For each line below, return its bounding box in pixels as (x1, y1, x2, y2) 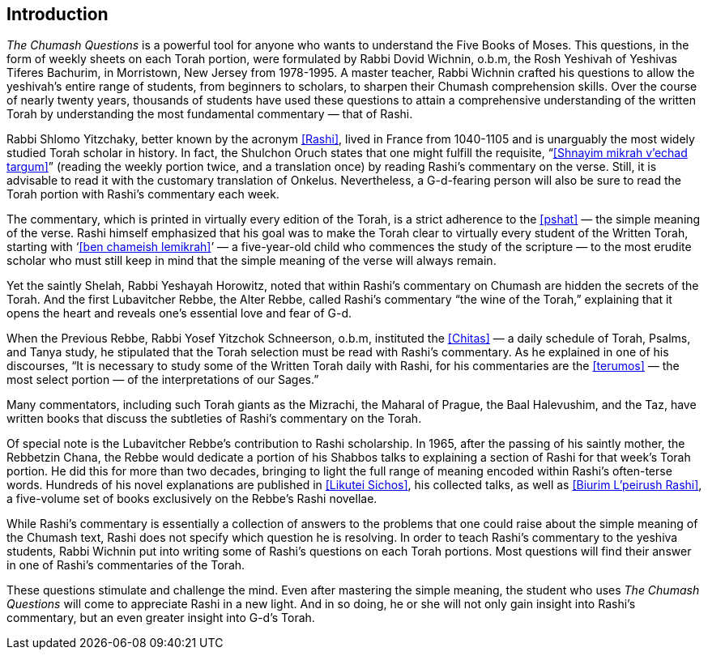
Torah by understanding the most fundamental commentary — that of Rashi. (6, 107, 413, 121)
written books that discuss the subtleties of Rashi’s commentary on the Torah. (6, 411, 422, 426)
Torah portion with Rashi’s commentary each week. (6, 187, 279, 202)
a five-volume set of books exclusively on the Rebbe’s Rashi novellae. (6, 492, 377, 506)
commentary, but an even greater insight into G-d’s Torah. (6, 611, 315, 625)
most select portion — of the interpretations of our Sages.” (6, 373, 319, 387)
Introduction (6, 4, 109, 24)
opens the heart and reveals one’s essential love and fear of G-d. (6, 306, 352, 321)
